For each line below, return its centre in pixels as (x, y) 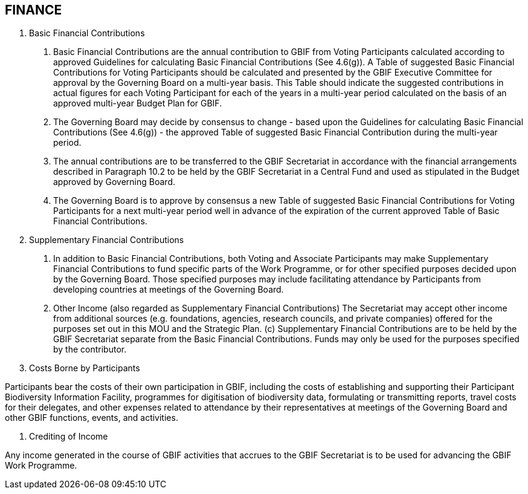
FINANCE (34, 10)
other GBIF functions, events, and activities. (92, 418)
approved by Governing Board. (114, 182)
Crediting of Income (69, 437)
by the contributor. (90, 349)
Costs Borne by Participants (85, 368)
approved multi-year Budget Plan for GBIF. (138, 103)
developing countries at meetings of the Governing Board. (169, 290)
